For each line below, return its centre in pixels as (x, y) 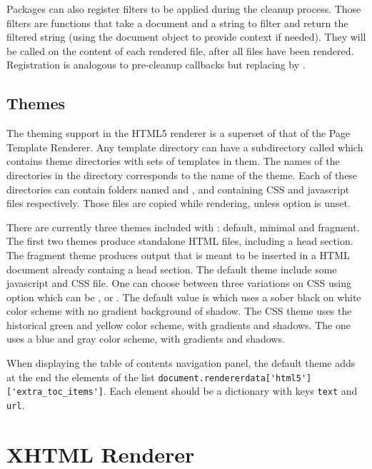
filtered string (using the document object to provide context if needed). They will (186, 37)
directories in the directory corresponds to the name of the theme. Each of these (182, 175)
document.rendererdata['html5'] (235, 378)
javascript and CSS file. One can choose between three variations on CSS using (179, 283)
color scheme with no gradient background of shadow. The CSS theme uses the (179, 311)
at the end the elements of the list (81, 377)
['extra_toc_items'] (55, 392)
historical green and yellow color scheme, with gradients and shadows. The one (179, 324)
